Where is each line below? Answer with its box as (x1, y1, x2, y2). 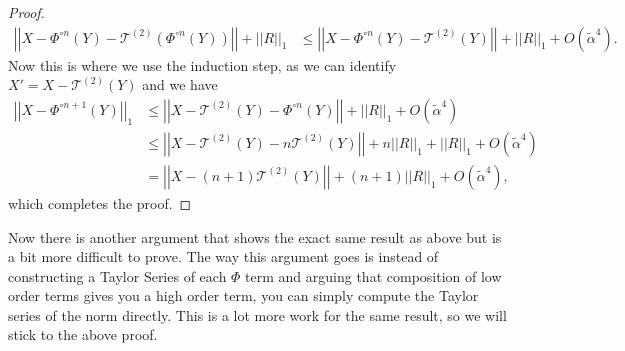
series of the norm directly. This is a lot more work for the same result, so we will (8, 304, 507, 325)
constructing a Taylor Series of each (8, 265, 227, 286)
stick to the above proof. (8, 324, 158, 345)
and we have (142, 74, 218, 95)
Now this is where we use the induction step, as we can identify (8, 54, 397, 75)
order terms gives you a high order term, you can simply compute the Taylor (8, 285, 479, 306)
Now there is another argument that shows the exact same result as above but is (8, 226, 502, 247)
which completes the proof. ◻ (8, 192, 192, 213)
